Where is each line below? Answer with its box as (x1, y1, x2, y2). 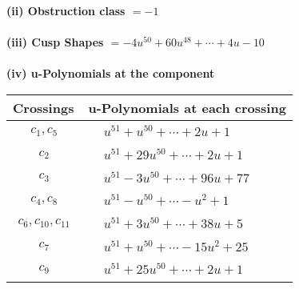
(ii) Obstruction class (6, 2, 126, 18)
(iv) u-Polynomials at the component (6, 65, 215, 82)
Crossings (13, 98, 74, 117)
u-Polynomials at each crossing (88, 98, 286, 117)
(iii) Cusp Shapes (6, 34, 104, 50)
